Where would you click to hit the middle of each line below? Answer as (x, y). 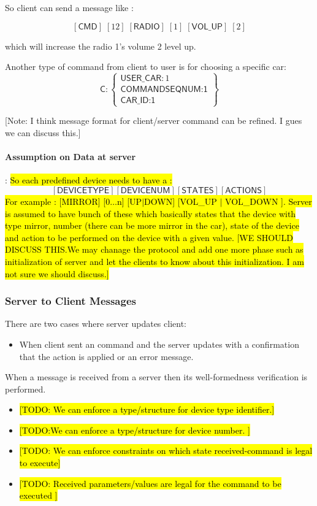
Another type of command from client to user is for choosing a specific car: (146, 67)
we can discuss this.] (43, 132)
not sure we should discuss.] (57, 273)
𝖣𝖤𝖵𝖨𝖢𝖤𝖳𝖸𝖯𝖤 (83, 190)
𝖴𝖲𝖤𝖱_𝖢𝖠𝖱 (141, 79)
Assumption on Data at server (71, 157)
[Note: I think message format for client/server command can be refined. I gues (154, 121)
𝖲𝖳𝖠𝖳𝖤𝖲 (198, 190)
